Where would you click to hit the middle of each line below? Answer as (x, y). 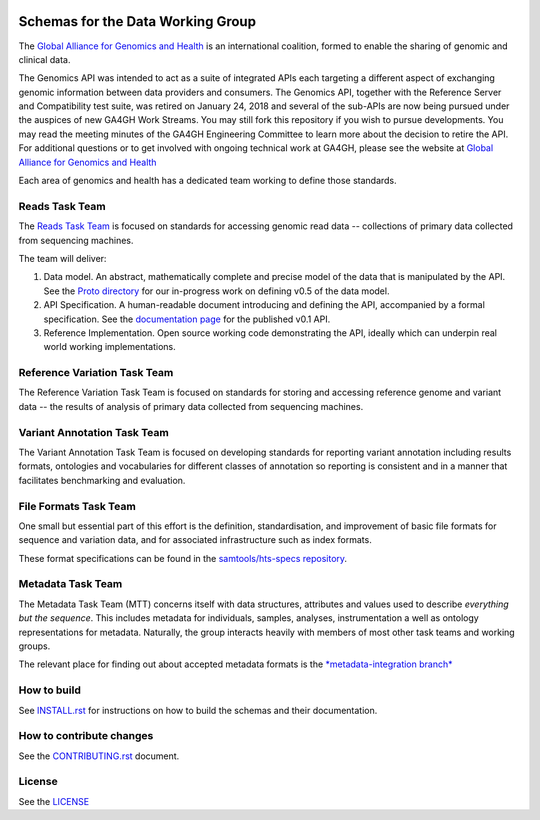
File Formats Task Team (77, 506)
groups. (34, 646)
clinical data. (44, 59)
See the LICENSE (54, 801)
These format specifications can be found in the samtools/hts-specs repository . (183, 558)
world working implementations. (109, 347)
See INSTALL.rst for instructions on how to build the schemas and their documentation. (198, 710)
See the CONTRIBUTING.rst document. (99, 756)
